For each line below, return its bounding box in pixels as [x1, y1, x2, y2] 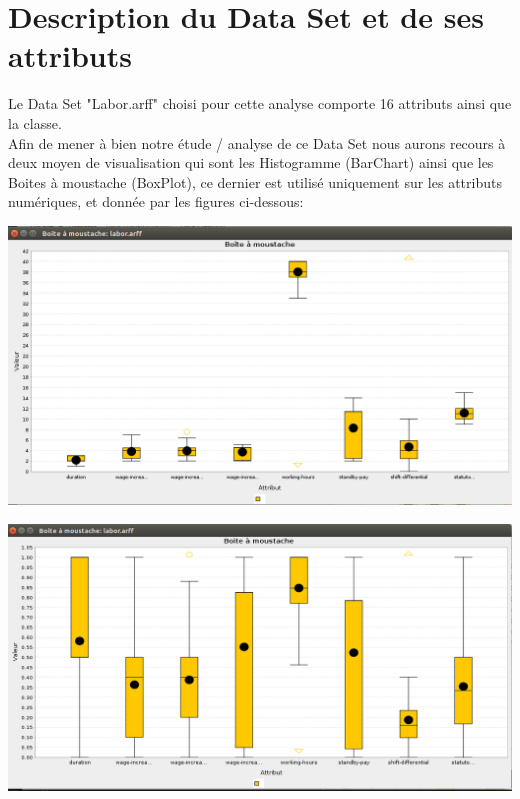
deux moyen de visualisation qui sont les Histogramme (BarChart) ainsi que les [8, 152, 494, 173]
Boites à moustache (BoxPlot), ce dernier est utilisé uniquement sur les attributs [8, 171, 502, 192]
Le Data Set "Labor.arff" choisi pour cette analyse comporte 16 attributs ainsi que [8, 93, 512, 114]
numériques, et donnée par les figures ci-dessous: [8, 191, 304, 212]
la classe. [8, 112, 62, 133]
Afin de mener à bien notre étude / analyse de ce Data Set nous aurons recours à [8, 132, 506, 153]
